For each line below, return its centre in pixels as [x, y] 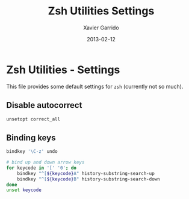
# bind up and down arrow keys [45, 162]
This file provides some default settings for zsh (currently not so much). [95, 86]
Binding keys [31, 138]
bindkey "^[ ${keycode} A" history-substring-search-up [86, 173]
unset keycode [24, 190]
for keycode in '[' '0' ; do [42, 168]
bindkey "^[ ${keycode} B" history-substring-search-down [89, 179]
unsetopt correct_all [33, 119]
